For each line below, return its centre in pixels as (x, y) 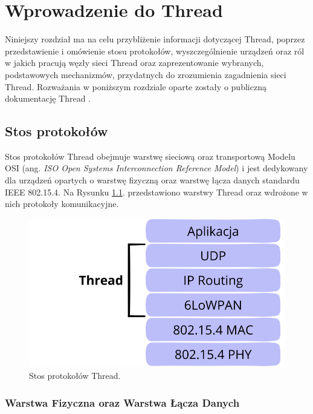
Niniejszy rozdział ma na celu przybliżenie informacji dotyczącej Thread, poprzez (155, 39)
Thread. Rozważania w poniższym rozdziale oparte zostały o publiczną (136, 86)
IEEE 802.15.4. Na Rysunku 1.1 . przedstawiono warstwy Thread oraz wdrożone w (156, 192)
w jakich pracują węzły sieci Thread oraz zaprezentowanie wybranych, (134, 63)
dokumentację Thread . (48, 98)
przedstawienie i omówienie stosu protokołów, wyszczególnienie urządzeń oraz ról (155, 51)
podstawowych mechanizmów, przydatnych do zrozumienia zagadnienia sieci (146, 74)
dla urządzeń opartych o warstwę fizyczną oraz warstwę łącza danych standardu (152, 180)
